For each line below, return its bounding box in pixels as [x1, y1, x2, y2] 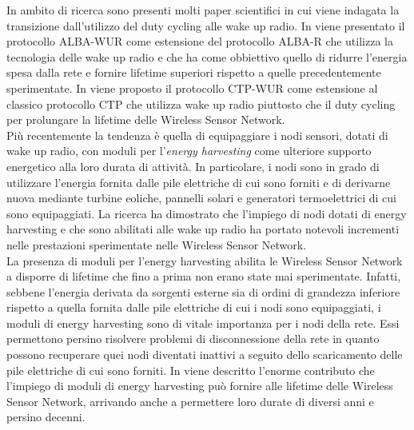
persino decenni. [6, 408, 86, 425]
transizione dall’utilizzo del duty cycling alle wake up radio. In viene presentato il [6, 17, 405, 34]
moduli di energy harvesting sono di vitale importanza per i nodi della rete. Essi [6, 314, 400, 331]
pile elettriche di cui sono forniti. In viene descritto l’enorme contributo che [6, 361, 375, 378]
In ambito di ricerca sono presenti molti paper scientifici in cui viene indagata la [6, 2, 400, 18]
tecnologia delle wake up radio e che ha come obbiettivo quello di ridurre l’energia [6, 48, 408, 65]
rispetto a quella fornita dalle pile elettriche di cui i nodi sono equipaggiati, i [6, 299, 381, 316]
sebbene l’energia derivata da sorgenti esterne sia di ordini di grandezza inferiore [6, 283, 400, 300]
